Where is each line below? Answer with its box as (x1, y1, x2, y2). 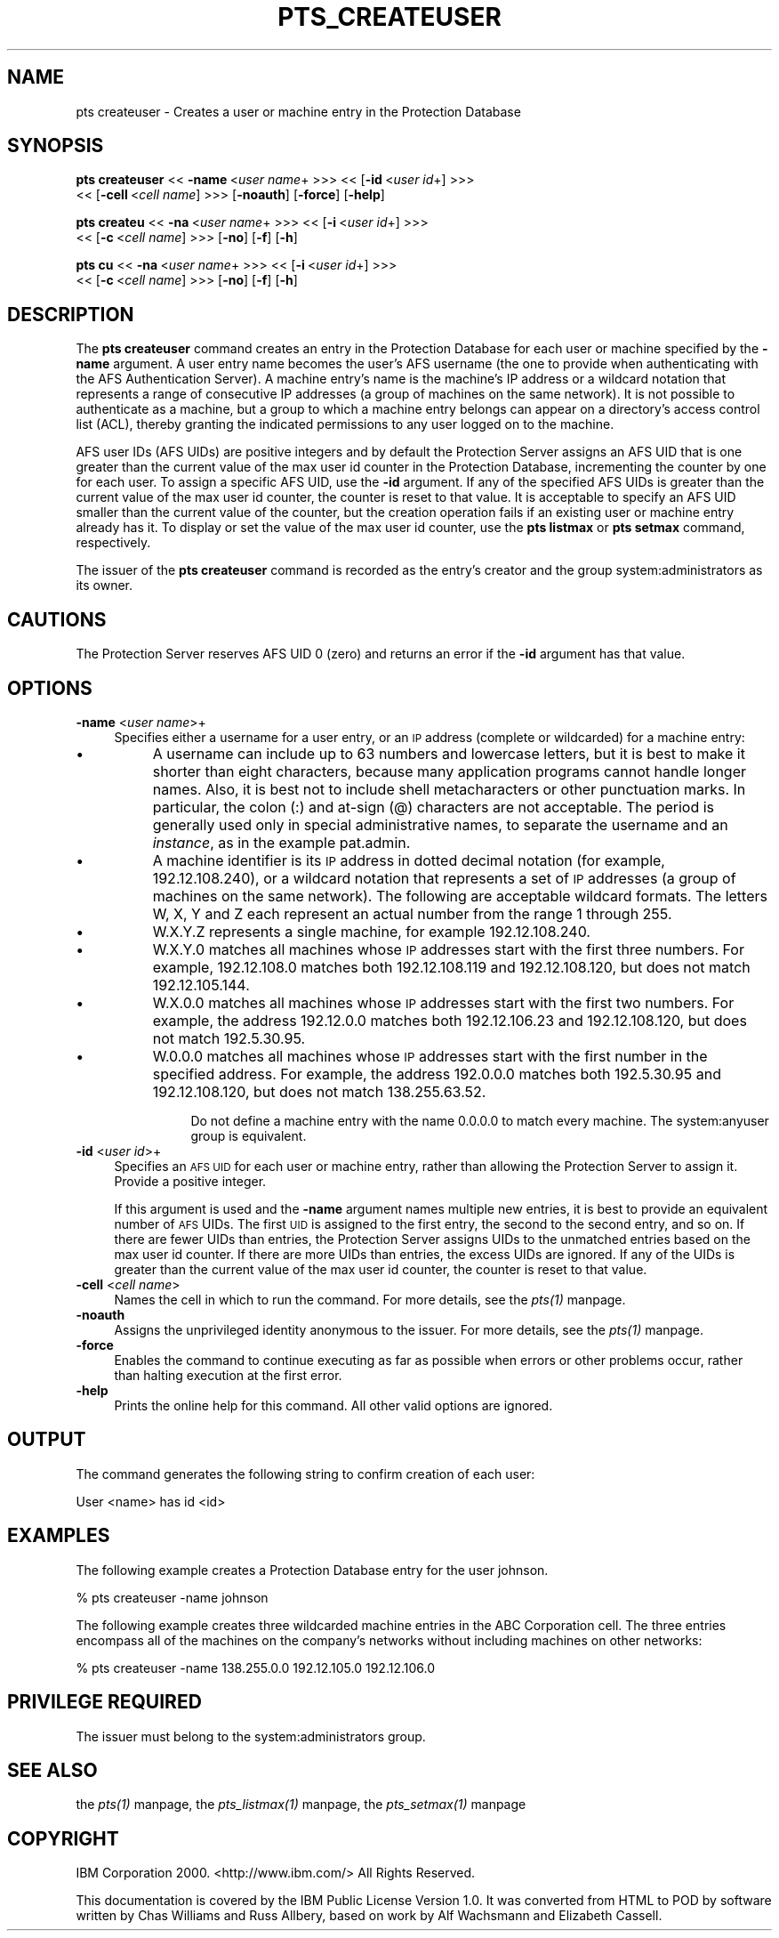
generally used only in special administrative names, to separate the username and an (152, 815, 728, 834)
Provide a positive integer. (114, 1173, 267, 1189)
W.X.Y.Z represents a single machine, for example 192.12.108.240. (152, 922, 590, 941)
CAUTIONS (7, 608, 107, 631)
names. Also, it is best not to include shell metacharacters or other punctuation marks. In (152, 779, 746, 798)
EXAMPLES (7, 1524, 110, 1547)
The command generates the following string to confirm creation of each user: (76, 1466, 535, 1482)
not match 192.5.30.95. (152, 1029, 306, 1047)
